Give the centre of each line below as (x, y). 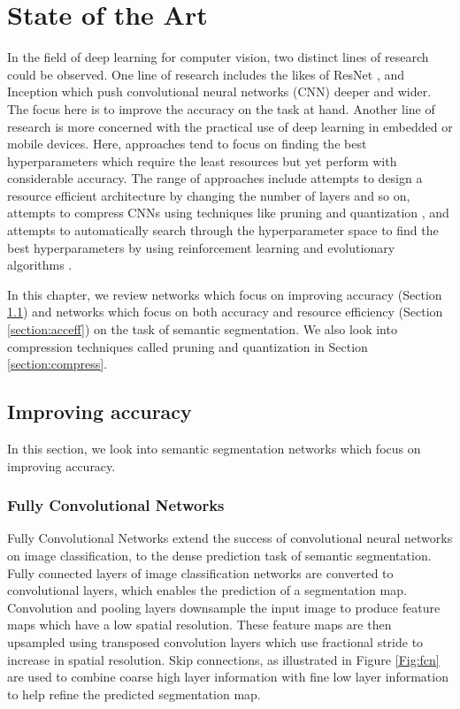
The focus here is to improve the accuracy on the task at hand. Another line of (221, 108)
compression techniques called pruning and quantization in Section (188, 346)
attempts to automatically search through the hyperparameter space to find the (223, 230)
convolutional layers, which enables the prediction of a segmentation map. (207, 590)
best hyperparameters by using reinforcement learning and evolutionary (201, 247)
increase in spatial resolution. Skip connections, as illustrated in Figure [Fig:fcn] (223, 659)
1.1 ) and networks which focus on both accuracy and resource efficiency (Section (225, 312)
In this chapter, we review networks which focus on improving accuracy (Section (225, 294)
